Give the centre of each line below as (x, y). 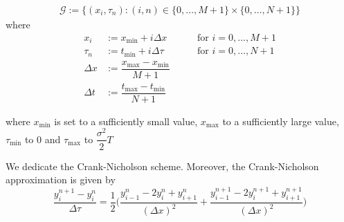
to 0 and (43, 139)
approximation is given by (61, 179)
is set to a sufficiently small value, (126, 121)
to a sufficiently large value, (281, 121)
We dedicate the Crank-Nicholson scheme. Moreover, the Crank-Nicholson (162, 166)
